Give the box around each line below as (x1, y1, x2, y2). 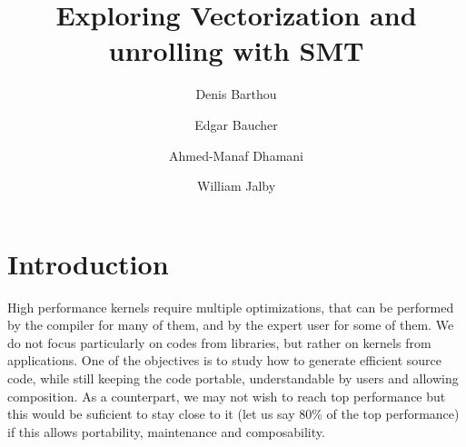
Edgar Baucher (194, 114, 278, 134)
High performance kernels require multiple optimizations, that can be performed (7, 297, 454, 316)
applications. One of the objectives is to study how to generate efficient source (7, 351, 441, 370)
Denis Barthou (195, 84, 277, 104)
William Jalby (196, 176, 276, 195)
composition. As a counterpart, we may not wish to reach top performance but (7, 386, 446, 405)
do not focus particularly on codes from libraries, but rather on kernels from (7, 333, 431, 352)
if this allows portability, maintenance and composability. (7, 422, 325, 441)
